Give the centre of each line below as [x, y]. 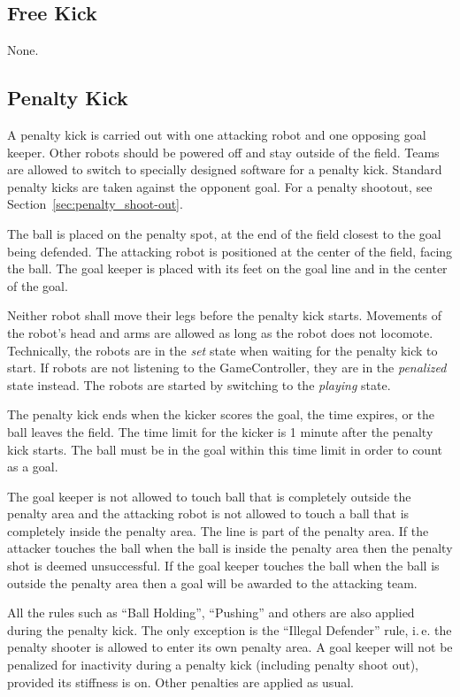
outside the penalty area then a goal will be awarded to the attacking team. [212, 582]
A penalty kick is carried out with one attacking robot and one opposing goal [217, 134]
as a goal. [33, 467]
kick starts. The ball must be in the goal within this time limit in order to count [225, 449]
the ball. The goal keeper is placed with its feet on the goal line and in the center [227, 268]
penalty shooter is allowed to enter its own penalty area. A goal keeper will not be [230, 647]
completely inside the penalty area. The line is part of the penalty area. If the [218, 530]
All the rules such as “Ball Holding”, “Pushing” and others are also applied [211, 613]
